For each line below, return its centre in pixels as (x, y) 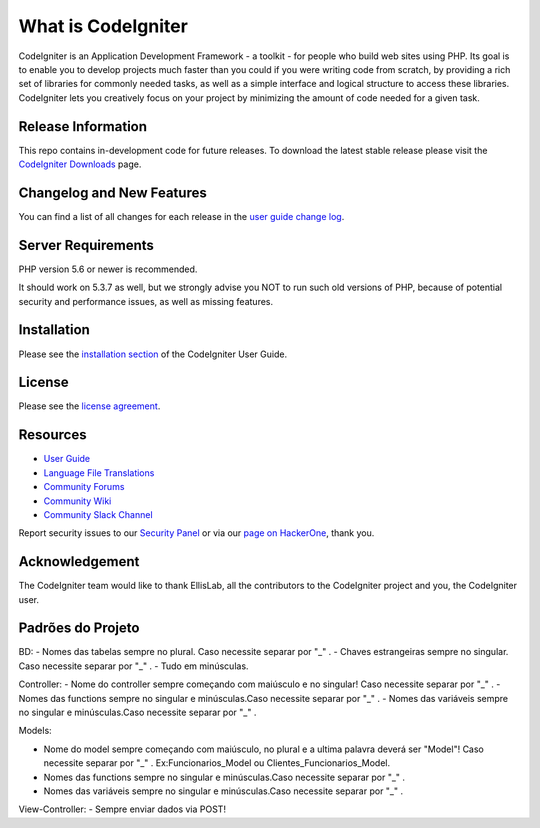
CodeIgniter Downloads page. (80, 164)
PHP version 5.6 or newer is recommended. (108, 269)
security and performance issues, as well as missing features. (146, 301)
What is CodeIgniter (103, 26)
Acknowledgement (79, 561)
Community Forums (84, 487)
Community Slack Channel (98, 514)
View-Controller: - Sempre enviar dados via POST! (122, 809)
